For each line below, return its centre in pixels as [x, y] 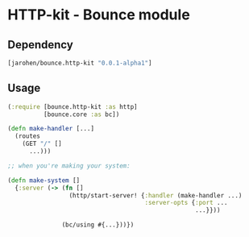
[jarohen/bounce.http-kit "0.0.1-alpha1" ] [80, 63]
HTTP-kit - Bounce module [99, 15]
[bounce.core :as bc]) [81, 114]
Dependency [40, 45]
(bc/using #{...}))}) [98, 225]
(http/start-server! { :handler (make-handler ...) [156, 195]
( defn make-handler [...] [51, 129]
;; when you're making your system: [69, 166]
